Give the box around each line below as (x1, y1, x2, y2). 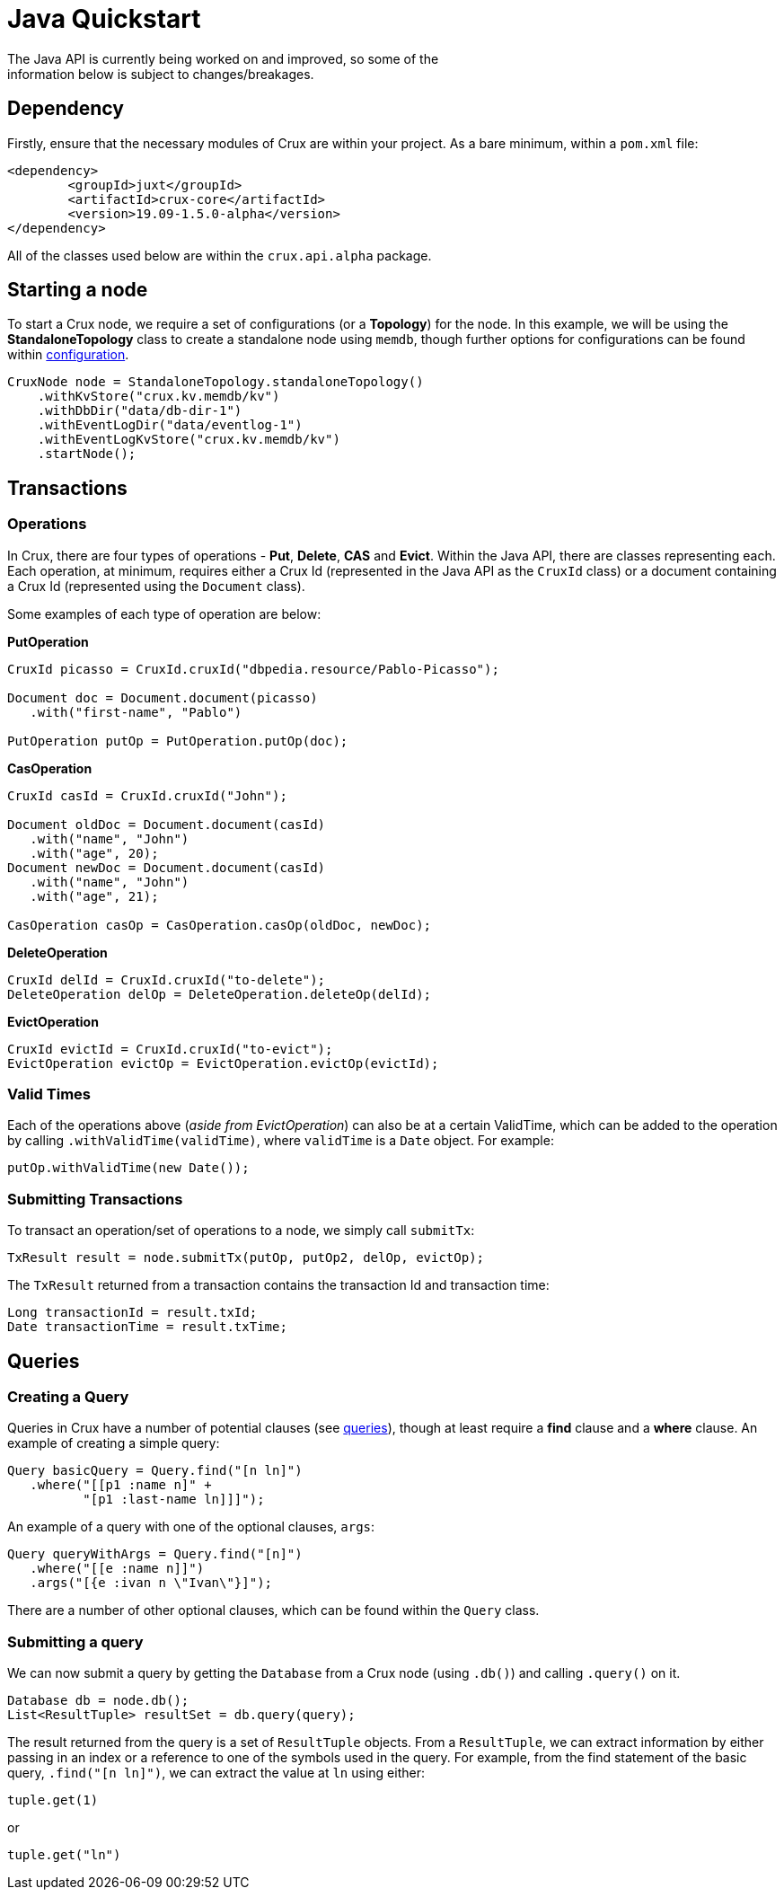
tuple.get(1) (7, 1793, 99, 1808)
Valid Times (7, 1085, 91, 1104)
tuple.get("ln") (7, 1848, 121, 1863)
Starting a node (7, 278, 148, 302)
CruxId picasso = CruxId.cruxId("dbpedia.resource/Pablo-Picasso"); (7, 661, 499, 676)
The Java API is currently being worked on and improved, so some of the (7, 50, 439, 66)
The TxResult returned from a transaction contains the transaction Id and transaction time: (7, 1277, 550, 1293)
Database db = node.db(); (7, 1693, 189, 1708)
